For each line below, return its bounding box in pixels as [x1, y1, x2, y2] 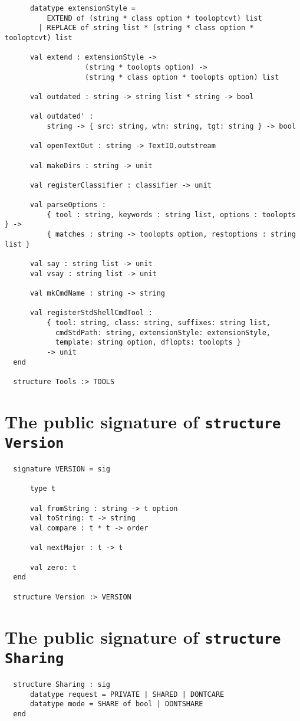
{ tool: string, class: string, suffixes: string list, [47, 319, 271, 327]
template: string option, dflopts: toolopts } [55, 338, 241, 347]
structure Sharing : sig [13, 680, 110, 689]
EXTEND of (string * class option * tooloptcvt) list [47, 14, 262, 22]
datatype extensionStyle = [29, 4, 136, 12]
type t [29, 484, 55, 493]
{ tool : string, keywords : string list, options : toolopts [47, 210, 296, 219]
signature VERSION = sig [13, 465, 110, 474]
